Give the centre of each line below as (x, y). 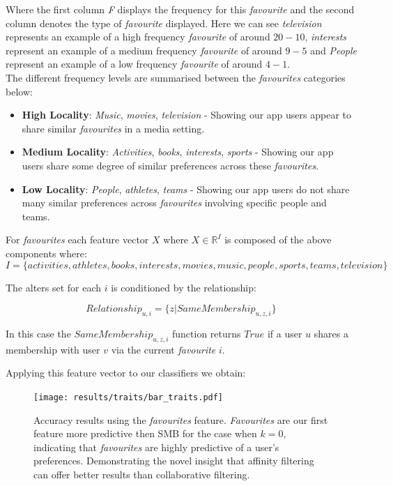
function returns (206, 333)
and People (333, 50)
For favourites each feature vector (77, 240)
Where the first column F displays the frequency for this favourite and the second (180, 9)
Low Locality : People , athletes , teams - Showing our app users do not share (186, 189)
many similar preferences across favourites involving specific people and (174, 203)
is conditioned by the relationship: (184, 287)
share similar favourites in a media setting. (113, 128)
